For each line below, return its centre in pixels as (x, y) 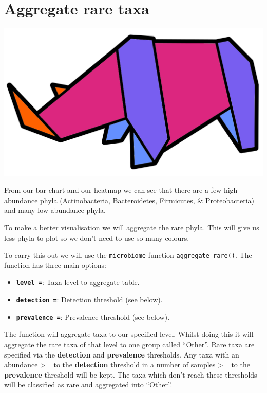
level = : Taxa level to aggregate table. (78, 282)
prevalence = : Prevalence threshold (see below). (93, 317)
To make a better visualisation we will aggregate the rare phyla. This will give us (132, 227)
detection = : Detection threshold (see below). (89, 300)
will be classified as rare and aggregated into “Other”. (88, 385)
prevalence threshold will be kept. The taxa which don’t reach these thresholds (131, 374)
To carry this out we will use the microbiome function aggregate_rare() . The (128, 255)
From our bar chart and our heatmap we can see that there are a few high (121, 190)
